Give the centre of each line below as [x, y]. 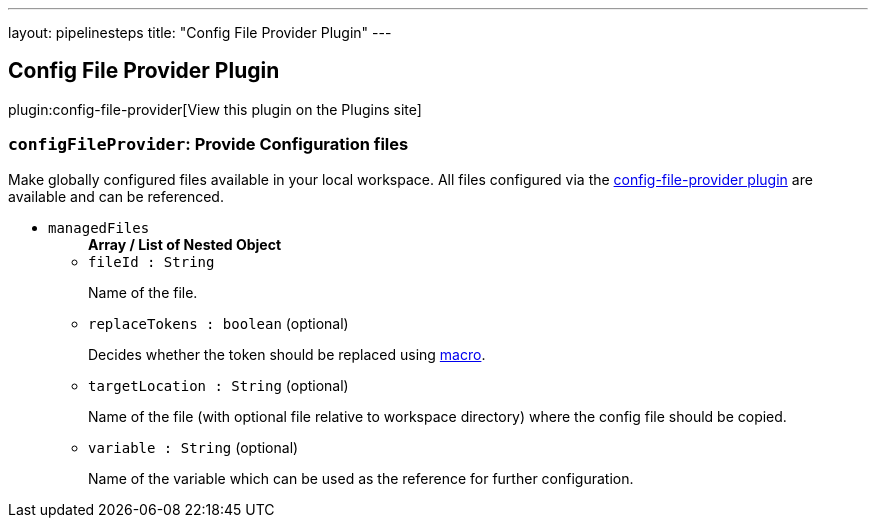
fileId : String [151, 261]
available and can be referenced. [116, 196]
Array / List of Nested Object [185, 244]
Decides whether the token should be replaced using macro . [287, 354]
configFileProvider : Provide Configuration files [208, 144]
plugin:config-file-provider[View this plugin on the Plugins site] [215, 109]
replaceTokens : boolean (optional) [218, 323]
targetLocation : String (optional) [218, 385]
